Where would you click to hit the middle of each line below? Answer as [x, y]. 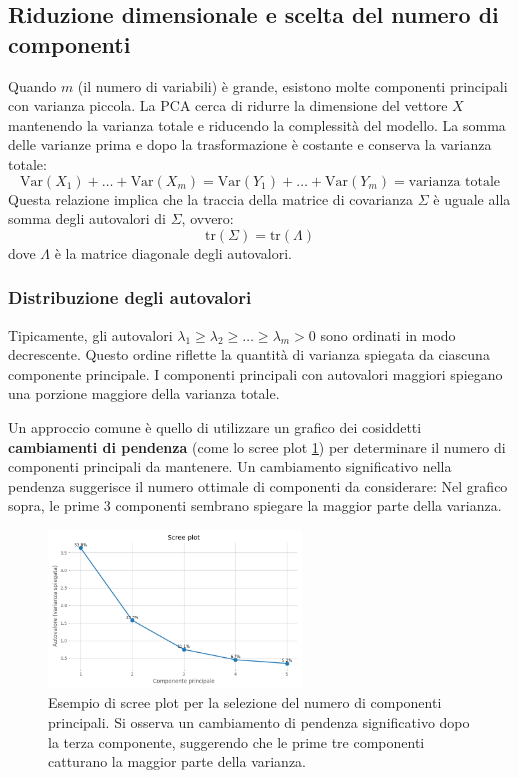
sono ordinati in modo [388, 334]
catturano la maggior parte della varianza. [177, 761]
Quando [32, 85]
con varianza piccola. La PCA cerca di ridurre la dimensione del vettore [228, 105]
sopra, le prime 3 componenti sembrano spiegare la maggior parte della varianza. [255, 505]
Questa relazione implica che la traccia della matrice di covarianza [211, 198]
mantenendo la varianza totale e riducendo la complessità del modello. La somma [257, 124]
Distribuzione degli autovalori [130, 297]
